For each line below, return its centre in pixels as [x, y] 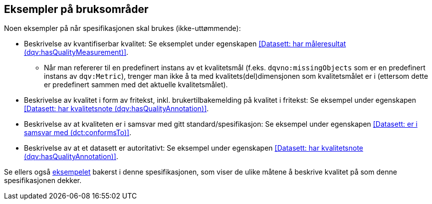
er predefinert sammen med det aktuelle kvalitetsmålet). [136, 85]
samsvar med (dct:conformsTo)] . [78, 133]
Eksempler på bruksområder [76, 9]
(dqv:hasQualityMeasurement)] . [76, 52]
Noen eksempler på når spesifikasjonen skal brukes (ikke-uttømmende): [122, 28]
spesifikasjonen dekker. [43, 181]
